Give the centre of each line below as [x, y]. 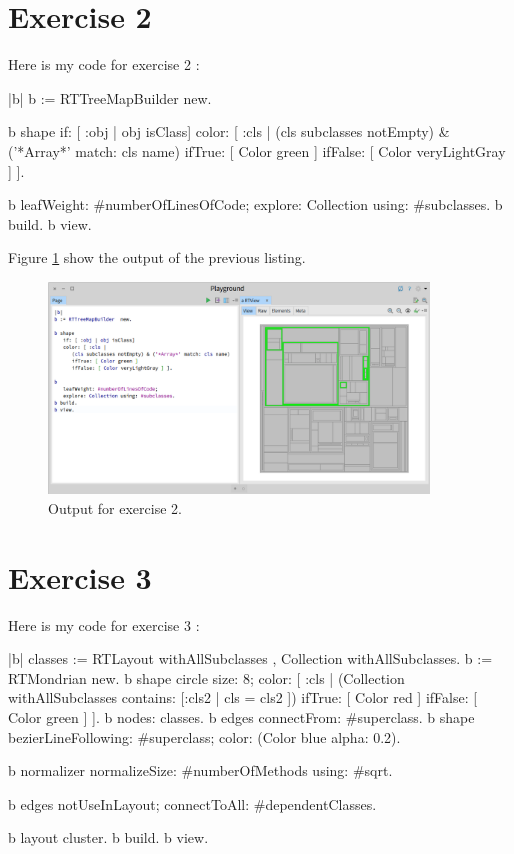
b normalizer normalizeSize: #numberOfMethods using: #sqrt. [200, 770]
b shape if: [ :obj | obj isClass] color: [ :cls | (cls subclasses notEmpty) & [229, 131]
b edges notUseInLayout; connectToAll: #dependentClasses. [192, 803]
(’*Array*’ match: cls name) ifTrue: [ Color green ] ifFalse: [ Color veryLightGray [257, 150]
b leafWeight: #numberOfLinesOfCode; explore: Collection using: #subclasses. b [255, 204]
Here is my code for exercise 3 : [104, 624]
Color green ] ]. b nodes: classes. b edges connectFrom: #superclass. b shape [241, 716]
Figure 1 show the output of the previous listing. [157, 257]
